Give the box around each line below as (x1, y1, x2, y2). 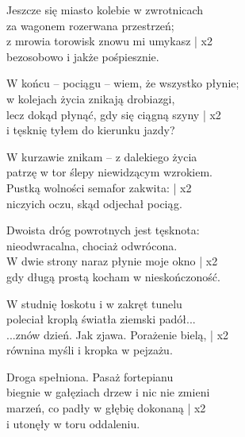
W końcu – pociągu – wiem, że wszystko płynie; (6, 75, 239, 91)
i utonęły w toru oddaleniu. (6, 415, 140, 431)
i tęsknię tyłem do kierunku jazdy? (6, 122, 175, 138)
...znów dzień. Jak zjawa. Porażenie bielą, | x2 (6, 326, 229, 342)
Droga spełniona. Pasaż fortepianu (6, 368, 174, 385)
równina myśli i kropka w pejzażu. (6, 342, 173, 358)
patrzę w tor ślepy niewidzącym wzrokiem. (6, 164, 212, 180)
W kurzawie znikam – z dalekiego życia (6, 148, 197, 164)
